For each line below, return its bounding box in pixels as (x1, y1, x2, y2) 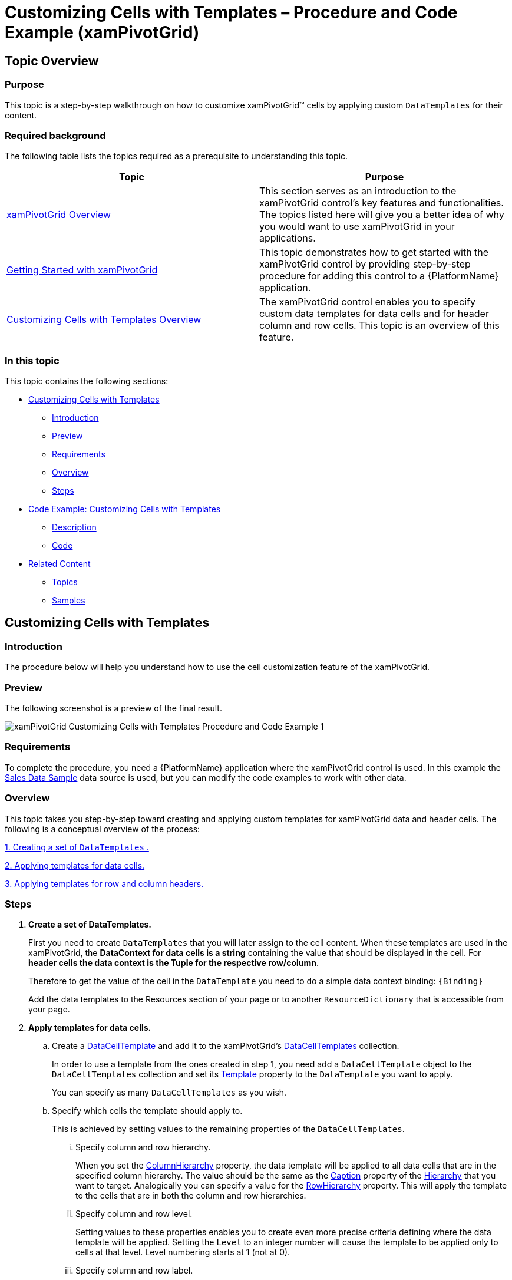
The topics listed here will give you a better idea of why (259, 209, 504, 221)
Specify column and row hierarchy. (75, 1142, 211, 1153)
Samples (52, 595, 85, 606)
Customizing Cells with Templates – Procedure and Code (5, 2, 458, 22)
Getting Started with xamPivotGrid (6, 264, 158, 276)
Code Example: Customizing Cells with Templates (28, 504, 221, 514)
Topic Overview (5, 53, 99, 68)
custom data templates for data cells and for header (259, 308, 489, 320)
